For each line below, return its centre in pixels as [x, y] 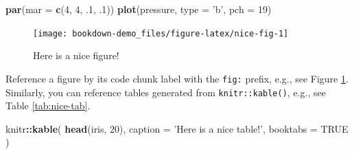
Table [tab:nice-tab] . [48, 106]
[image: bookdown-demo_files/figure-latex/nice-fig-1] [161, 33]
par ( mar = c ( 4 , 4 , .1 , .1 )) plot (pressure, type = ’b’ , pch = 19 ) [139, 9]
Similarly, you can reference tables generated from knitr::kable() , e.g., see [166, 92]
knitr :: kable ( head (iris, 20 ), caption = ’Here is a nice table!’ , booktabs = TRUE [177, 128]
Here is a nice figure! [76, 55]
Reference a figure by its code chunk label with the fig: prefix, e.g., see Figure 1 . [177, 78]
